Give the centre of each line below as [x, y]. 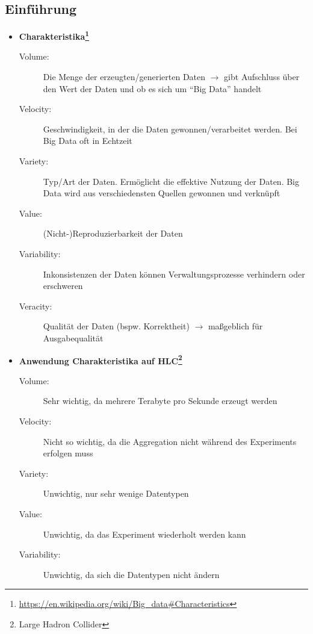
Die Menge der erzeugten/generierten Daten [124, 77]
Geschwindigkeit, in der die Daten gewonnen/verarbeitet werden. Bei [170, 129]
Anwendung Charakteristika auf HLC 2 [101, 359]
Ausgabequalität [73, 337]
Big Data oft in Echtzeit [88, 141]
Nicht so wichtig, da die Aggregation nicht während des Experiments [170, 441]
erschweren [63, 286]
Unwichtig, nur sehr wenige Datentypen [116, 493]
